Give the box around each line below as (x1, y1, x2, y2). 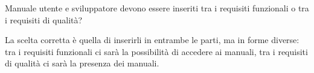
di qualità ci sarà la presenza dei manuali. (5, 57, 159, 69)
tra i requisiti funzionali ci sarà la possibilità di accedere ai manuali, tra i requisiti (5, 45, 308, 57)
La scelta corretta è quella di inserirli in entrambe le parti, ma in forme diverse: (5, 34, 300, 46)
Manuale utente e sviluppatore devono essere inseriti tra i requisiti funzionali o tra (5, 2, 309, 14)
